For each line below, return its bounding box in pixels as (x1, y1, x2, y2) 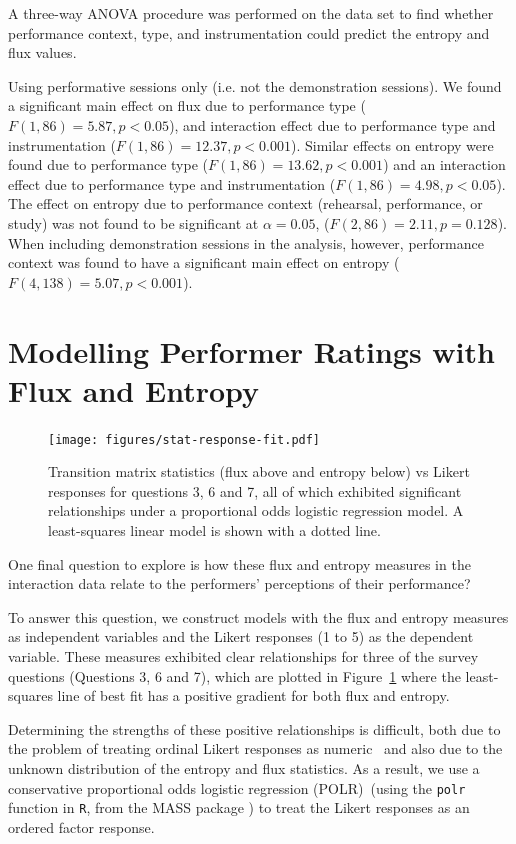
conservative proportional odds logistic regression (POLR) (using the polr (8, 777, 466, 798)
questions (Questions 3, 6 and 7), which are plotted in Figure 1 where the (8, 665, 461, 686)
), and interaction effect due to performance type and (169, 114, 496, 135)
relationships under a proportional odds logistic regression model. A (48, 500, 464, 521)
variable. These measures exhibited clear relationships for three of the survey (8, 646, 479, 667)
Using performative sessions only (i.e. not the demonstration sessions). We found (8, 75, 502, 96)
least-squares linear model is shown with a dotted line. (48, 520, 381, 541)
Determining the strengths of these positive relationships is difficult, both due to (8, 718, 501, 739)
